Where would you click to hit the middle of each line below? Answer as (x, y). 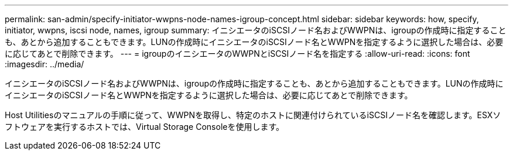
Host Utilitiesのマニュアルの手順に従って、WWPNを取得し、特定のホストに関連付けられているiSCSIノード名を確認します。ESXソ (253, 115)
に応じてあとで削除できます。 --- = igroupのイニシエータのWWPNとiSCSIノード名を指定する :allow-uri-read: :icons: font (237, 54)
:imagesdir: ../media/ (45, 64)
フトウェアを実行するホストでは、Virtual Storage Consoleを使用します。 (145, 127)
